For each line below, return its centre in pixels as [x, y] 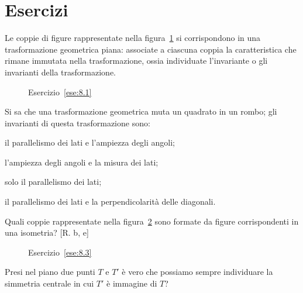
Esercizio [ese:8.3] [60, 252]
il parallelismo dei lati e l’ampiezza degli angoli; [90, 142]
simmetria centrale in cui [49, 283]
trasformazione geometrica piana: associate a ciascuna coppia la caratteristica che [151, 49]
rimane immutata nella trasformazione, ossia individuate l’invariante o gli [136, 61]
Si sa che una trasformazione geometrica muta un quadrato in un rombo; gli [141, 111]
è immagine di [132, 283]
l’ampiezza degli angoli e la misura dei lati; [82, 162]
